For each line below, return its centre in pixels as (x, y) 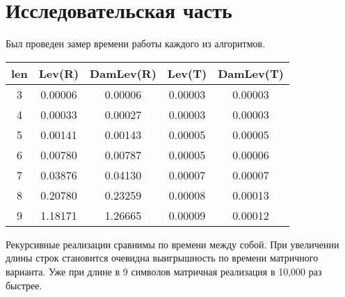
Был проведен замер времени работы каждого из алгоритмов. (136, 43)
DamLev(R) (123, 73)
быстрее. (24, 285)
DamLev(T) (251, 73)
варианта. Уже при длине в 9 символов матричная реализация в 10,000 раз (164, 271)
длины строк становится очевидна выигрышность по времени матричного (162, 258)
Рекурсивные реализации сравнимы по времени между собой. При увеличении (172, 244)
